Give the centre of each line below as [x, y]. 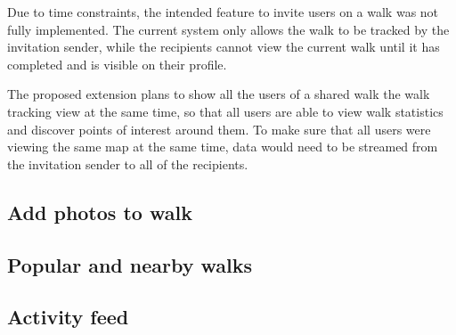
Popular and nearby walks [130, 264]
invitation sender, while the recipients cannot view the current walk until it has [224, 47]
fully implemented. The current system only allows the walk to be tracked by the [228, 29]
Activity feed [68, 317]
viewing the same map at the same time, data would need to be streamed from [223, 147]
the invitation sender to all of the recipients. [128, 163]
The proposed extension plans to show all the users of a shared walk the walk [219, 94]
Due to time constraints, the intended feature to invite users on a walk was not [223, 12]
